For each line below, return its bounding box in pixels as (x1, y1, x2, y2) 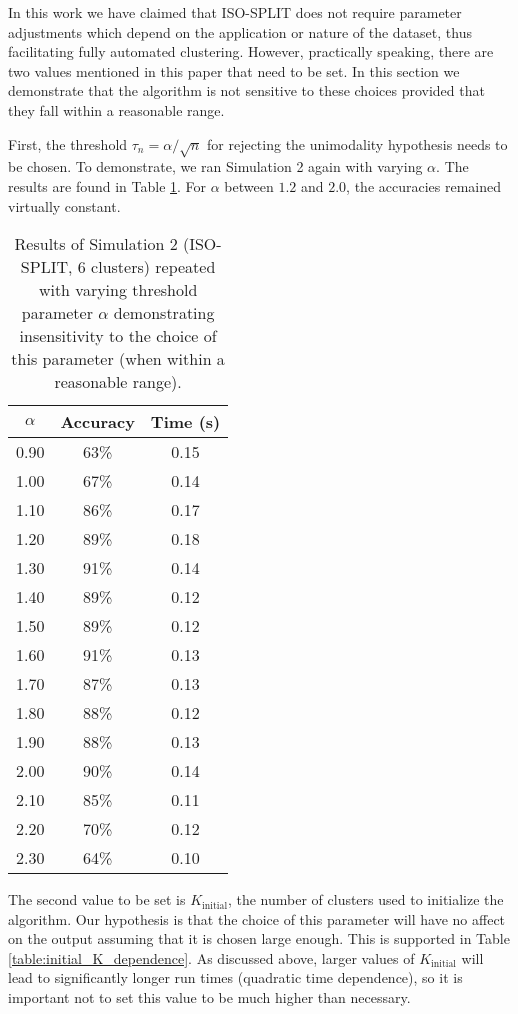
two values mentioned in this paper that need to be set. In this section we (8, 60, 460, 81)
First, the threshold (8, 133, 128, 154)
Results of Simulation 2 (14, 232, 178, 256)
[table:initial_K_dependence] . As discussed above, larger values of (8, 947, 415, 968)
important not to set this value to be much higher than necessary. (8, 987, 411, 1008)
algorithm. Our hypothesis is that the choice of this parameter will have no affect (8, 908, 506, 929)
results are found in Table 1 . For (8, 175, 207, 196)
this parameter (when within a (11, 347, 225, 371)
